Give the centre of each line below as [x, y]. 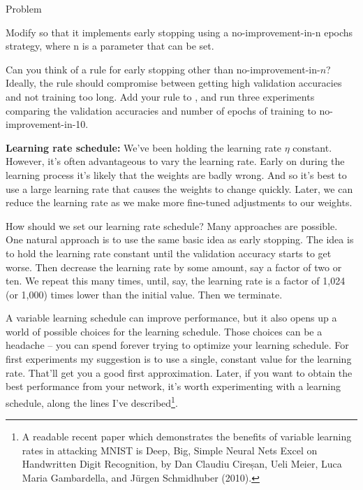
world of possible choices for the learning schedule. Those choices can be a [164, 331]
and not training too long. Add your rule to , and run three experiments [160, 96]
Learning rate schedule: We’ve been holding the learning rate [144, 147]
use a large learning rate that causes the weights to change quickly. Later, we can [179, 188]
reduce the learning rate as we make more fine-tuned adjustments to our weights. [179, 202]
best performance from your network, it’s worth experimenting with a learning [173, 386]
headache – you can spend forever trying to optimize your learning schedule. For [177, 345]
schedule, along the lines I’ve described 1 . [92, 401]
